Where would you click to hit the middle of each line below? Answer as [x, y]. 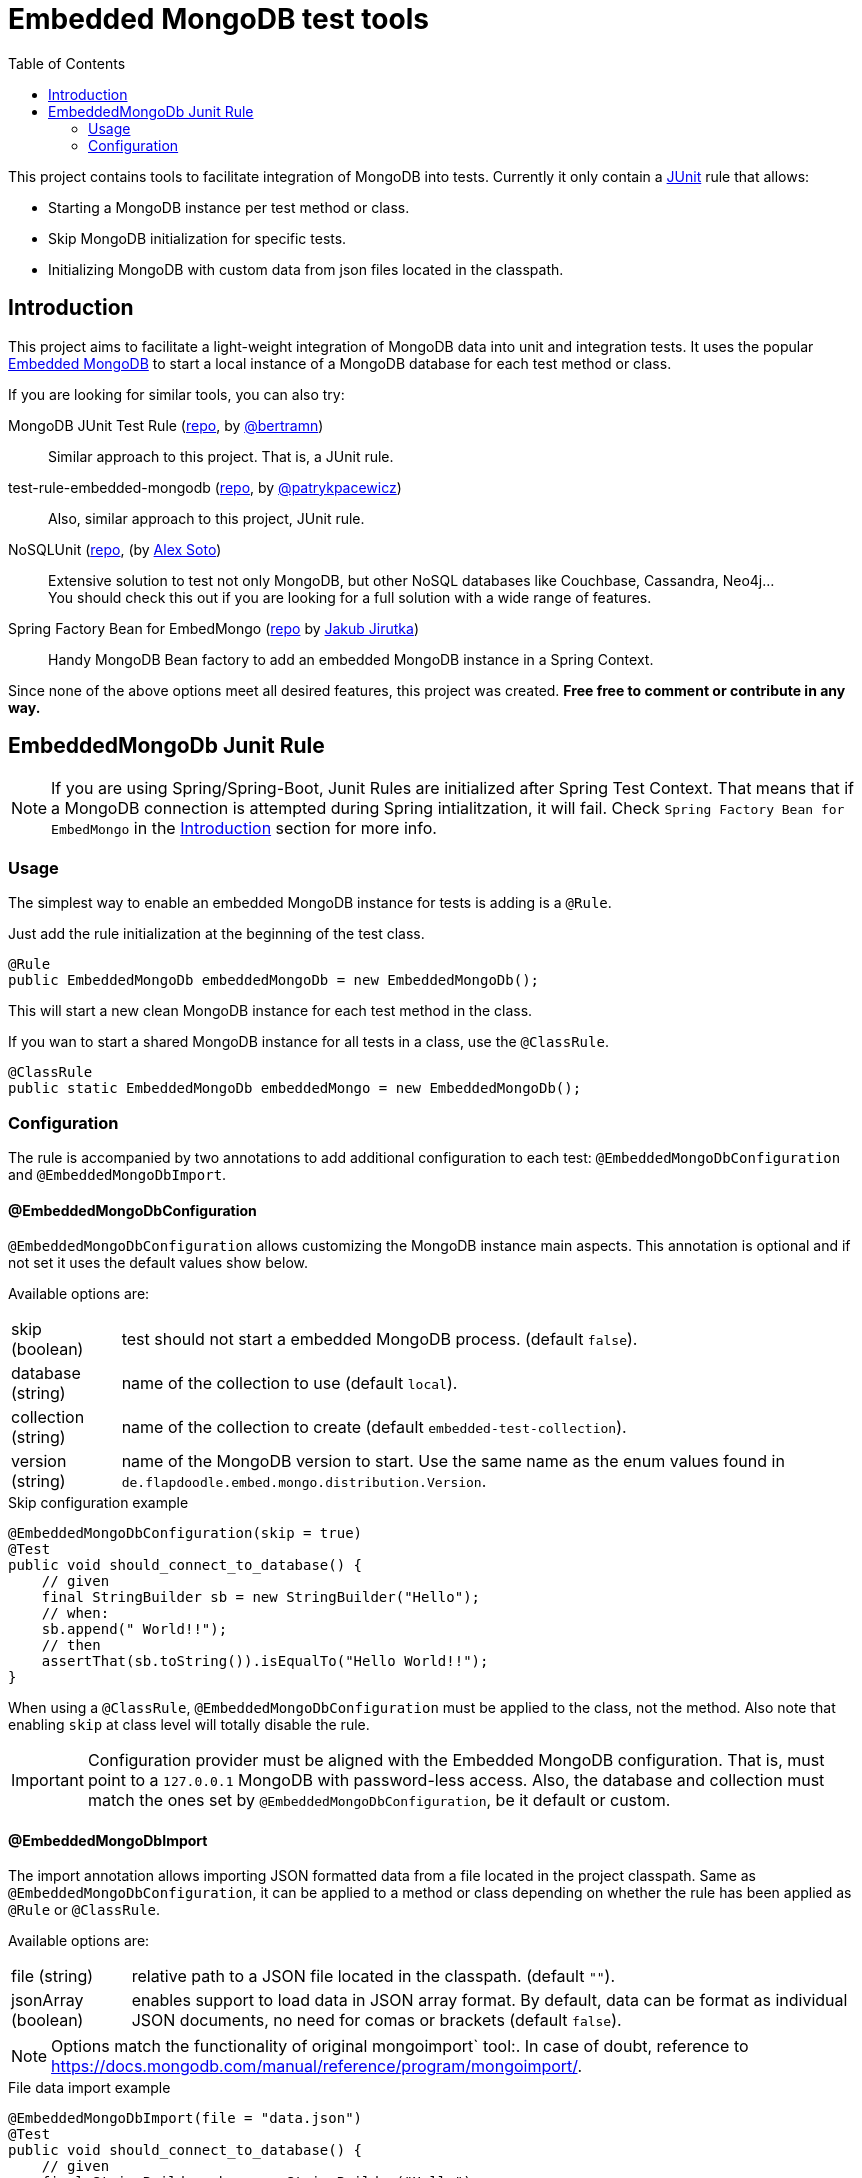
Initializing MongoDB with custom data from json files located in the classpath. [306, 269]
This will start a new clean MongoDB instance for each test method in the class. [270, 1011]
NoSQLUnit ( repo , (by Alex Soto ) [115, 549]
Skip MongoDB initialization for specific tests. [197, 238]
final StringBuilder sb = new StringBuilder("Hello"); [261, 1597]
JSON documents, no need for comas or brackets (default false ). [376, 2020]
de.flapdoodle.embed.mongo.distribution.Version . [304, 1481]
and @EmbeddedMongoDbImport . [117, 1174]
